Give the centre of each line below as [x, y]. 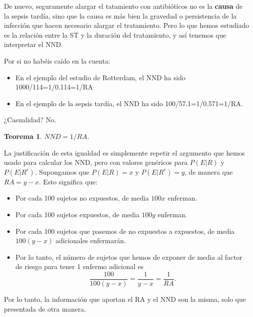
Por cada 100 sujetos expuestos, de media [77, 214]
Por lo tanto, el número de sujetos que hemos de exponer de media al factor [129, 257]
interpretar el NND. [33, 44]
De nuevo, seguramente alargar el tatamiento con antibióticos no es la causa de [123, 6]
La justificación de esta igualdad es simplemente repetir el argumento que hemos [125, 152]
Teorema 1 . [23, 136]
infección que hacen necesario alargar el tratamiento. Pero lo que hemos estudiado [126, 25]
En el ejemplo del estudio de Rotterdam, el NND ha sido [100, 77]
